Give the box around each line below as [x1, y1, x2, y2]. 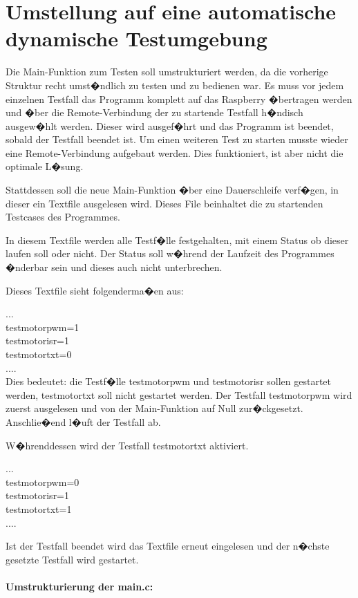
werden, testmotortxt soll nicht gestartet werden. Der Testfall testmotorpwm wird [6, 387, 352, 402]
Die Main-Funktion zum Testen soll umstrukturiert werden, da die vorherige [6, 64, 328, 79]
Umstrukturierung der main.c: [6, 579, 153, 593]
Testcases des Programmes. [6, 209, 120, 224]
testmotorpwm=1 [6, 319, 79, 334]
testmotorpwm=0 [6, 474, 79, 489]
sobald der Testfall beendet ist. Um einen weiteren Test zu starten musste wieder [6, 132, 348, 147]
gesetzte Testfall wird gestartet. [6, 552, 139, 566]
